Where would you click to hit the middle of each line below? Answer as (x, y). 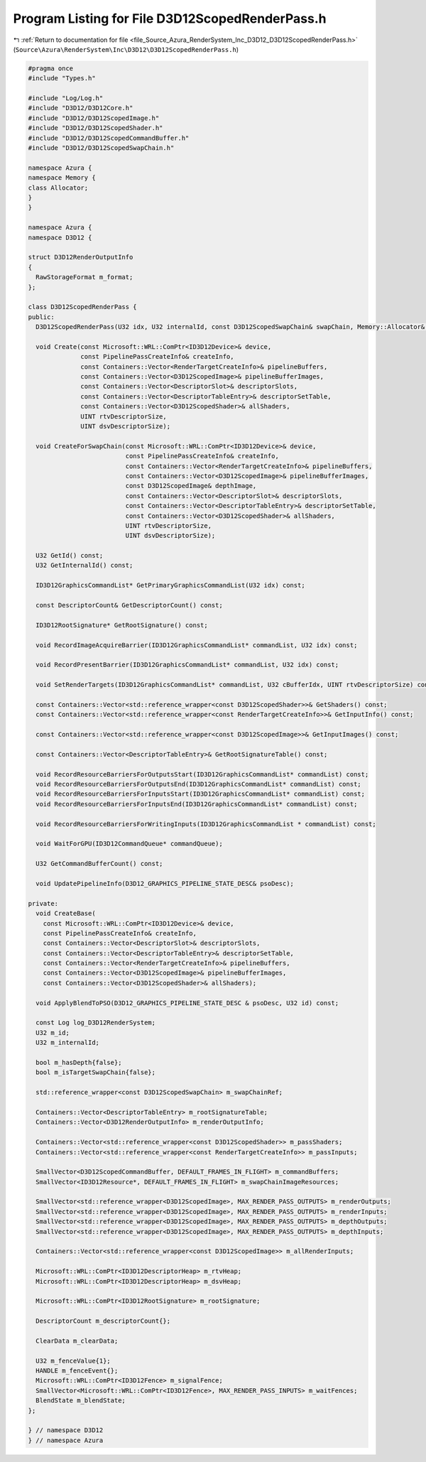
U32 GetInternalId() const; (84, 565)
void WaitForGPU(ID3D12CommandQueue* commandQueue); (129, 844)
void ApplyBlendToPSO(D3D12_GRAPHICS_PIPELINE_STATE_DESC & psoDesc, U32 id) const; (187, 1003)
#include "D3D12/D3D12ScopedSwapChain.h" (101, 148)
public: (41, 317)
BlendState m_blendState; (81, 1401)
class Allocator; (58, 188)
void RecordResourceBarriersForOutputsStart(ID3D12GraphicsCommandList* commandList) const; (202, 774)
